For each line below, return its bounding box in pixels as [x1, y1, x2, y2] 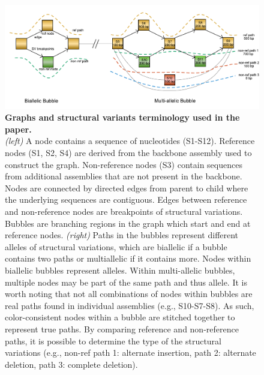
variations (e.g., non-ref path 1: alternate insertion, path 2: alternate [5, 346, 256, 359]
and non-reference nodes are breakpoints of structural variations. [5, 205, 243, 217]
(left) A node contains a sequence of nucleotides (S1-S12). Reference [5, 134, 255, 147]
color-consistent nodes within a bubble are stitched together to [5, 311, 235, 323]
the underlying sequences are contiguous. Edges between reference [5, 193, 247, 206]
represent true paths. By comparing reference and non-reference [5, 322, 239, 335]
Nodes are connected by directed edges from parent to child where [5, 181, 248, 194]
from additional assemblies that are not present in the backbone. [5, 170, 242, 182]
